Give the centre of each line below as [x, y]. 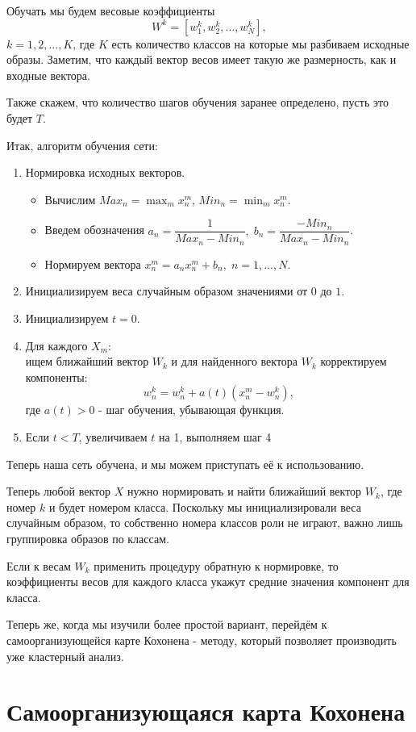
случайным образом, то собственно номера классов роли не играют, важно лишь [205, 523]
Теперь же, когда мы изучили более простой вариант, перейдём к [167, 624]
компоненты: [56, 376]
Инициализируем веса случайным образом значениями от [166, 291]
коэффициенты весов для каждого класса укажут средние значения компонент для [208, 581]
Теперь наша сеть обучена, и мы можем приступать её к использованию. [185, 464]
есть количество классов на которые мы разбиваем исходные [260, 43]
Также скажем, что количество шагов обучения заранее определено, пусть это [198, 102]
